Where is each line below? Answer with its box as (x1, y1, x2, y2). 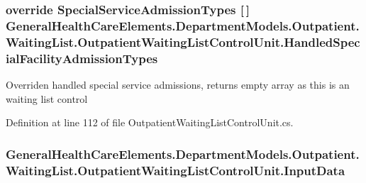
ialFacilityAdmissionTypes (6, 49, 158, 67)
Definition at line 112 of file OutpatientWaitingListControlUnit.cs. (6, 115, 294, 130)
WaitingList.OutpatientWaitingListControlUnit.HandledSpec (6, 33, 360, 50)
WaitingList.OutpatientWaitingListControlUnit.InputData (6, 161, 345, 179)
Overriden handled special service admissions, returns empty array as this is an (6, 77, 350, 91)
